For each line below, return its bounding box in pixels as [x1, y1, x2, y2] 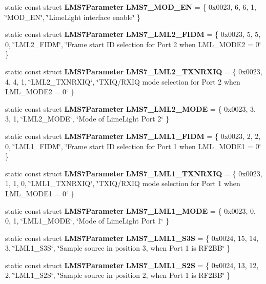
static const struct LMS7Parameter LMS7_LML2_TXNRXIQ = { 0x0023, [5, 66, 262, 76]
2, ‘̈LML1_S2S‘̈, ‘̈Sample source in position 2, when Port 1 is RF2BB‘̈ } [5, 270, 231, 280]
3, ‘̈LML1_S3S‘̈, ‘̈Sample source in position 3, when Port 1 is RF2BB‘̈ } [5, 242, 231, 253]
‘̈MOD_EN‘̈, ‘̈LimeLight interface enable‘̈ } [5, 11, 141, 22]
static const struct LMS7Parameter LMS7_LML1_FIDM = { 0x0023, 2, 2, [5, 130, 261, 141]
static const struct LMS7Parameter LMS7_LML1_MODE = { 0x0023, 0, [5, 205, 256, 216]
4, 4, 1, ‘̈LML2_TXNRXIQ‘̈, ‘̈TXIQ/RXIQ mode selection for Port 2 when [5, 76, 240, 87]
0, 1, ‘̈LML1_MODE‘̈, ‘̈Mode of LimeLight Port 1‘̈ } [5, 215, 169, 226]
